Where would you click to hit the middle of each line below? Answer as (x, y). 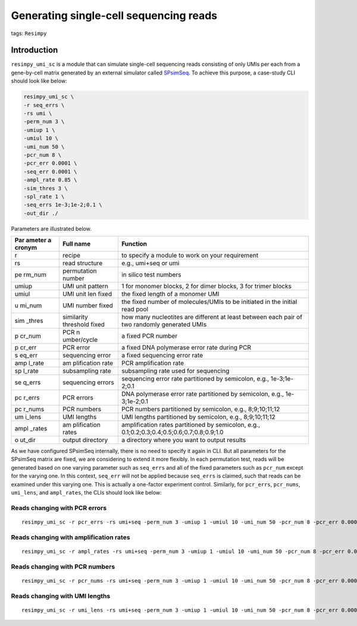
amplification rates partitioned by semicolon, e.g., (191, 425)
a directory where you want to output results (184, 440)
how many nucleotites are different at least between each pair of (212, 317)
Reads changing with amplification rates (71, 537)
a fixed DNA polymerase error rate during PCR (186, 348)
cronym (26, 248)
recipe (71, 256)
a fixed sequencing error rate (162, 356)
